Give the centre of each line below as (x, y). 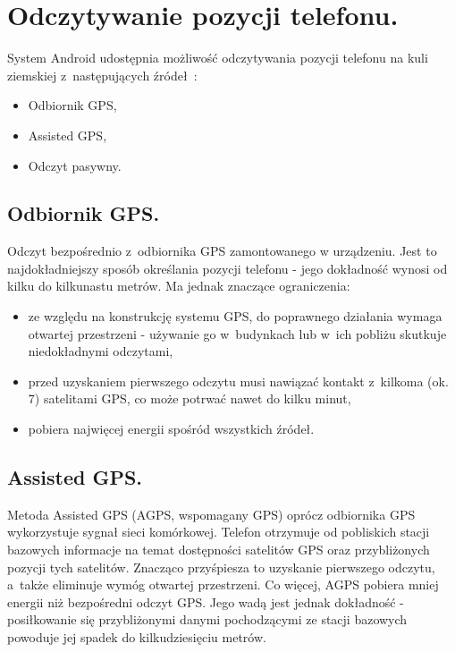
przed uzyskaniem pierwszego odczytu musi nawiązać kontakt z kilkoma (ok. (238, 381)
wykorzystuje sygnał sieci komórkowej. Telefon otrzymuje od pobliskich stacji (219, 532)
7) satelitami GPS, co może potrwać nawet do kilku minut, (190, 398)
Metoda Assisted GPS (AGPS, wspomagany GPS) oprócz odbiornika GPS (211, 514)
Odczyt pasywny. (75, 165)
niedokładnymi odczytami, (101, 351)
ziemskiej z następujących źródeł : (102, 75)
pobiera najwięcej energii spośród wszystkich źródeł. (171, 429)
